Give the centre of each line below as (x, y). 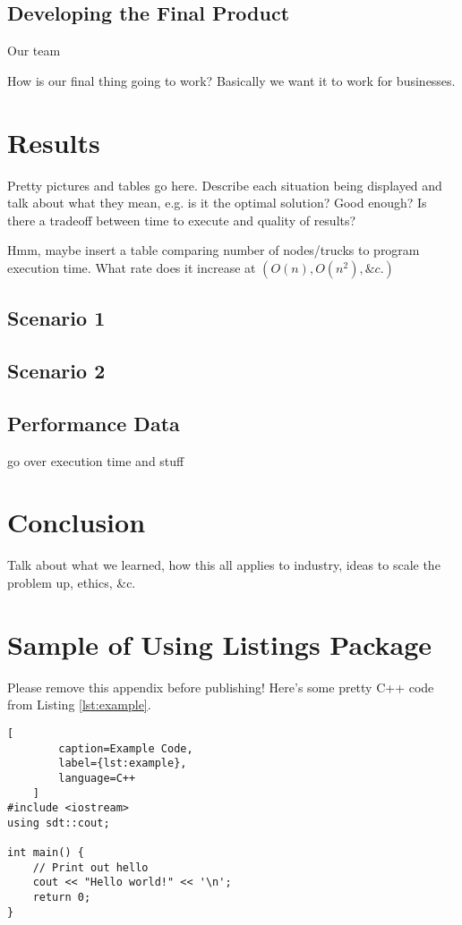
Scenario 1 (56, 318)
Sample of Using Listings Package (220, 644)
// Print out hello (90, 867)
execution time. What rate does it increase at (132, 267)
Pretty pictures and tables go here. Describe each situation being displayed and (225, 185)
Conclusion (77, 522)
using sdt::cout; (59, 823)
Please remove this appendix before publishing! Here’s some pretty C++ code (221, 687)
